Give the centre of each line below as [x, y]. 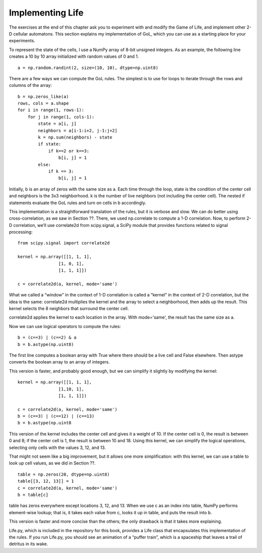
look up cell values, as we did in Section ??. [52, 463]
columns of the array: [30, 86]
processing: [21, 232]
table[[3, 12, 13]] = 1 [46, 481]
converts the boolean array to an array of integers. [59, 362]
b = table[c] [33, 495]
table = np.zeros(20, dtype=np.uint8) [64, 474]
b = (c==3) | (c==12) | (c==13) [56, 416]
